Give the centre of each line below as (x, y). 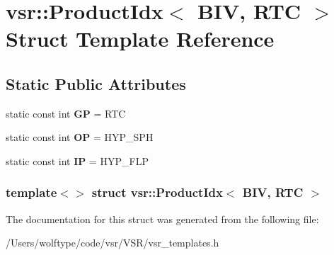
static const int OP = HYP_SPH (80, 137)
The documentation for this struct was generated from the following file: (162, 219)
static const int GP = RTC (66, 113)
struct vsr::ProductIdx (157, 192)
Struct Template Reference (140, 39)
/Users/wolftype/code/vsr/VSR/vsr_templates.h (113, 243)
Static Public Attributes (96, 83)
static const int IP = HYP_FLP (77, 160)
